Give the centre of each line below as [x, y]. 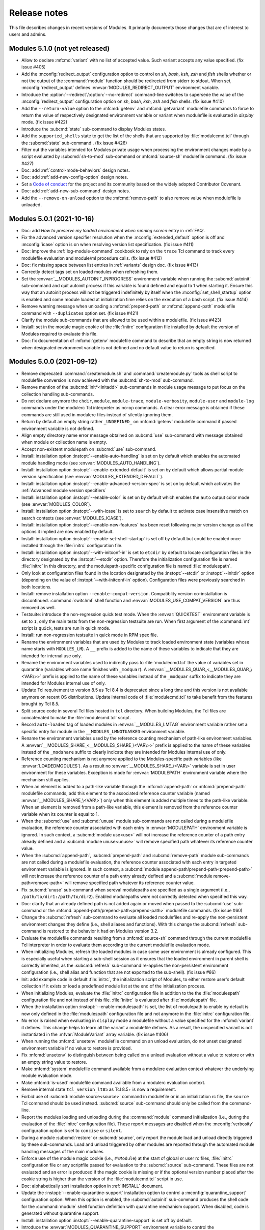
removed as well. [39, 607]
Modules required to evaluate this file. [60, 334]
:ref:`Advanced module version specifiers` [64, 491]
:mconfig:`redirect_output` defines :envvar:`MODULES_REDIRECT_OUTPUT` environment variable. [120, 88]
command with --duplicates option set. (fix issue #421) [80, 313]
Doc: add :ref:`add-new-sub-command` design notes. [76, 191]
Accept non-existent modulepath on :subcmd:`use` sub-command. [89, 449]
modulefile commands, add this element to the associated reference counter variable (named [116, 793]
